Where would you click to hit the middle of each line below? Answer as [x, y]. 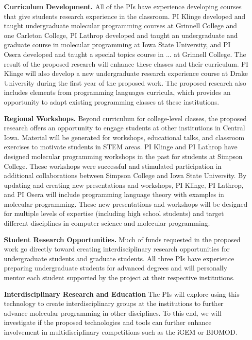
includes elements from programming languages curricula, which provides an [117, 92]
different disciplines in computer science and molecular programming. [107, 223]
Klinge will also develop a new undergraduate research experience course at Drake [126, 73]
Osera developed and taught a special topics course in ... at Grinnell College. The [125, 54]
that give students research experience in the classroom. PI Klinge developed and [125, 16]
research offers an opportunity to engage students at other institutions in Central [125, 128]
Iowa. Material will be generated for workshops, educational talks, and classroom [124, 137]
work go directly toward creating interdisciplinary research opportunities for [117, 249]
